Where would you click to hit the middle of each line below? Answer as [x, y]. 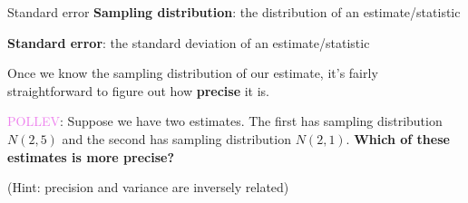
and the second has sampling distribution [176, 138]
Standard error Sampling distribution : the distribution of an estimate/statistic [234, 12]
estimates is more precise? [91, 156]
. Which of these [398, 138]
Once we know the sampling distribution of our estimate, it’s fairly [193, 73]
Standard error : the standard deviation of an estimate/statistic [189, 42]
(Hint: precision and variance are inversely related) [148, 187]
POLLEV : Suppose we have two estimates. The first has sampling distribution [225, 121]
